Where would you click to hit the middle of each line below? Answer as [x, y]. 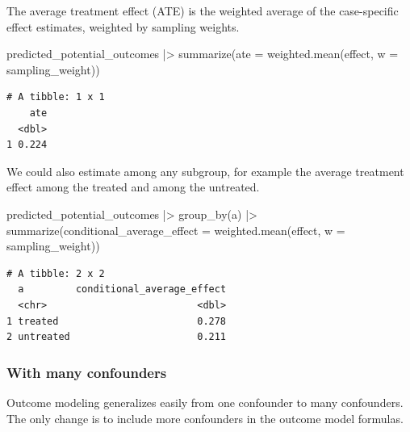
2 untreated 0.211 [117, 337]
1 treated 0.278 [117, 321]
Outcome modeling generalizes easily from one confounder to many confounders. [205, 402]
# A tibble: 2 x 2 [56, 273]
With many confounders [87, 372]
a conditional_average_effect [122, 289]
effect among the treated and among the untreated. [133, 187]
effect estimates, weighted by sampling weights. [123, 26]
